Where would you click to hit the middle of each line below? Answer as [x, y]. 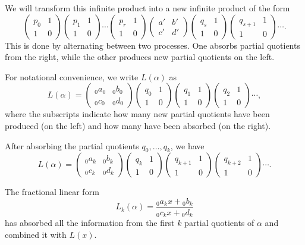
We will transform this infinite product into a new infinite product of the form [147, 8]
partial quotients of [219, 223]
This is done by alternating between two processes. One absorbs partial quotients [152, 45]
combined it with [36, 235]
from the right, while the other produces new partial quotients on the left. [140, 57]
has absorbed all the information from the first [90, 223]
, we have [187, 145]
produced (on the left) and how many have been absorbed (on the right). [138, 125]
